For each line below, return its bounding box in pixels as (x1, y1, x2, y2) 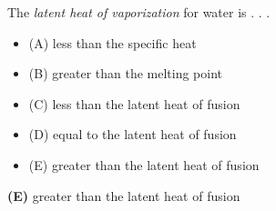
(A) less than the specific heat (28, 33, 197, 52)
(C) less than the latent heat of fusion (28, 94, 240, 113)
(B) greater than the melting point (28, 64, 223, 83)
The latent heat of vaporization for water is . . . (7, 3, 271, 21)
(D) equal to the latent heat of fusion (28, 125, 237, 144)
